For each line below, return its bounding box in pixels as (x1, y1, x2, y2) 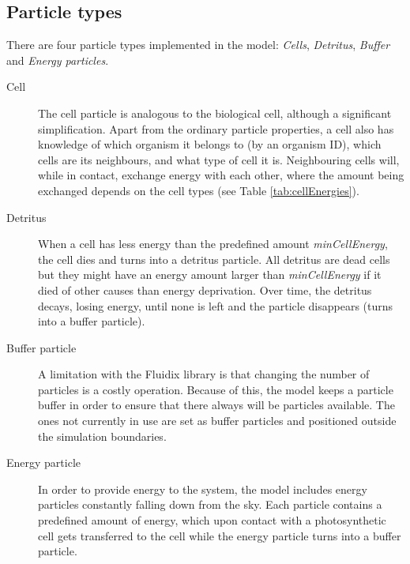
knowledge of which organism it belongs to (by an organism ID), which (38, 136, 382, 152)
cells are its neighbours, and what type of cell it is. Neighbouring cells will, (38, 151, 400, 167)
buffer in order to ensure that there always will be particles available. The (38, 397, 395, 413)
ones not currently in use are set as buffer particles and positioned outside (38, 412, 397, 429)
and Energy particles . (6, 51, 109, 68)
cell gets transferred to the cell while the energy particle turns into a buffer (38, 527, 401, 543)
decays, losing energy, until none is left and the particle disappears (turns (38, 297, 393, 314)
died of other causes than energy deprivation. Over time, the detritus (38, 281, 372, 298)
